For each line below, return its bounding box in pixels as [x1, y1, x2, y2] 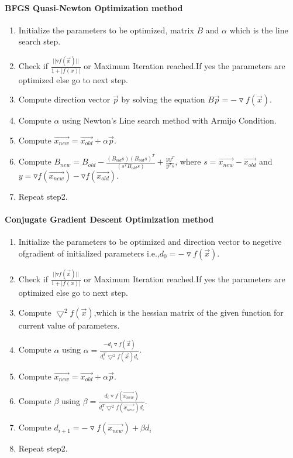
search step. [18, 35, 61, 47]
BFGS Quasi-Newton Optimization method [5, 1, 183, 13]
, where [175, 155, 201, 168]
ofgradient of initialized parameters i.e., [18, 247, 160, 259]
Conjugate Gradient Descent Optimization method [5, 213, 214, 225]
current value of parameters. [18, 319, 120, 331]
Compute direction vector [18, 93, 111, 105]
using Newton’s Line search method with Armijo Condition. [62, 114, 277, 127]
